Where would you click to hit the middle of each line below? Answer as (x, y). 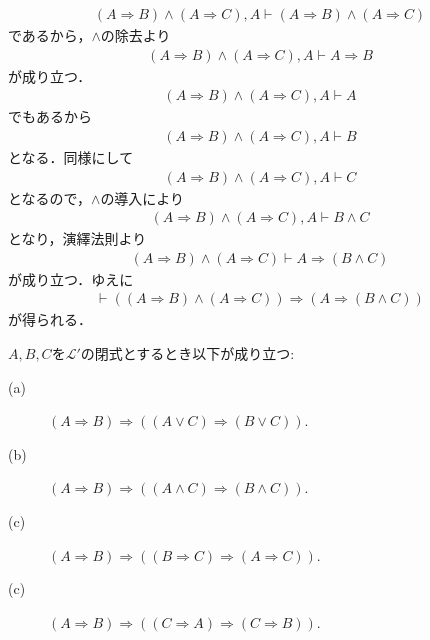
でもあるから (50, 116)
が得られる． (50, 319)
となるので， (50, 197)
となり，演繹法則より (77, 238)
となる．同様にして (71, 156)
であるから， (50, 35)
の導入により (142, 197)
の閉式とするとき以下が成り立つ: (187, 353)
